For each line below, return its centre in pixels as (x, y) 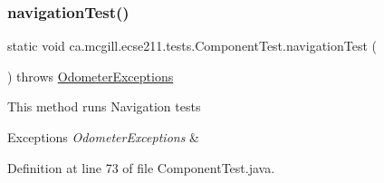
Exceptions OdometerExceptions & (103, 137)
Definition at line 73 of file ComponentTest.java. (141, 167)
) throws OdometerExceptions (91, 76)
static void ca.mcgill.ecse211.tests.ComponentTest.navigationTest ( (192, 46)
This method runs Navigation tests (104, 106)
